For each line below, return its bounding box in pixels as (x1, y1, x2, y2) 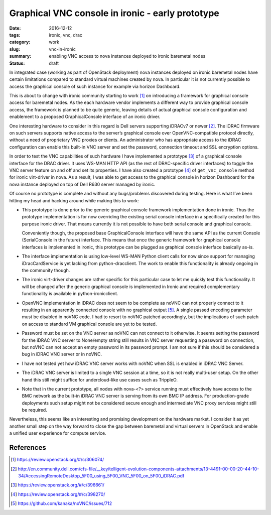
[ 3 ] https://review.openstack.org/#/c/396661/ (11, 482, 105, 488)
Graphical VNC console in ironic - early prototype (9, 8, 219, 19)
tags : (9, 32, 21, 38)
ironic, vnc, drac (49, 32, 83, 38)
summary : (9, 53, 32, 59)
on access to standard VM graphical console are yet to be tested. (22, 321, 157, 327)
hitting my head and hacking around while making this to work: (9, 197, 139, 203)
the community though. (22, 268, 70, 274)
